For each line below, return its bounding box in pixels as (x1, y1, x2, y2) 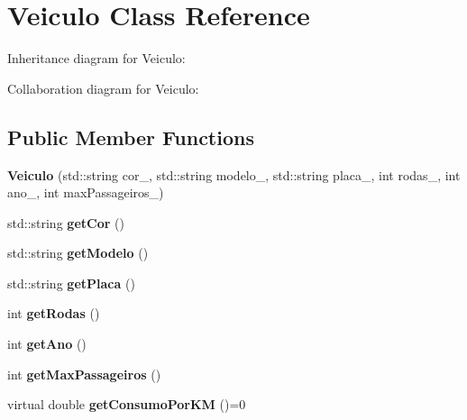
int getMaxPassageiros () (7, 364, 161, 383)
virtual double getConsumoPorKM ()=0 (7, 395, 246, 414)
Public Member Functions (7, 123, 254, 151)
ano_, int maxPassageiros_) (7, 183, 164, 202)
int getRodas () (7, 304, 100, 323)
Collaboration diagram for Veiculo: (7, 78, 199, 97)
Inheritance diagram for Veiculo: (7, 49, 186, 68)
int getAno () (7, 334, 87, 353)
